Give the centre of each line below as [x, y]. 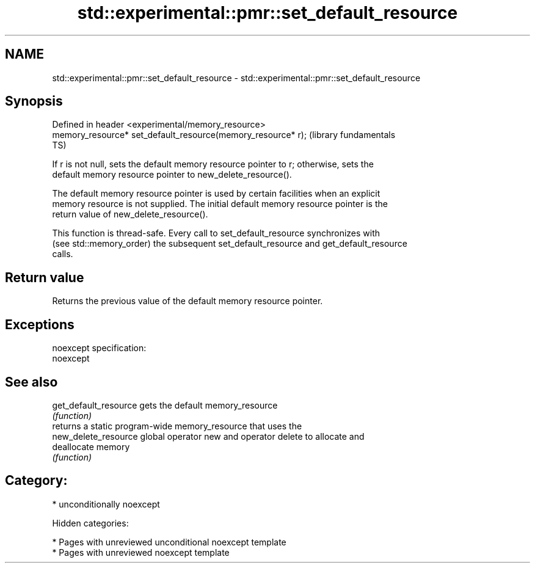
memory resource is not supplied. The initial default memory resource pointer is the [220, 204]
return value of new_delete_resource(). [130, 214]
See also [31, 382]
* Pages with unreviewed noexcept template [141, 552]
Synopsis [34, 101]
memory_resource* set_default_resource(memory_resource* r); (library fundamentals [224, 135]
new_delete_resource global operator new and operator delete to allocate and [208, 436]
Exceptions [40, 324]
